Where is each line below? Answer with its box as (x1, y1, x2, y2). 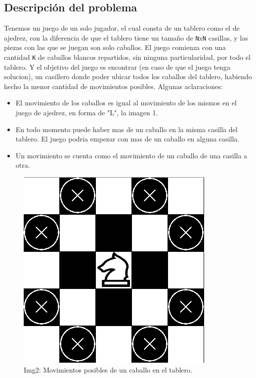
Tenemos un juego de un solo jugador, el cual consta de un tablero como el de (4, 23, 240, 33)
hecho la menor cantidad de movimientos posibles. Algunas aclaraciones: (4, 81, 223, 91)
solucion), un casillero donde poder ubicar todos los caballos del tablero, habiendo (4, 71, 252, 82)
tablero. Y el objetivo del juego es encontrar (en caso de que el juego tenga (4, 61, 230, 72)
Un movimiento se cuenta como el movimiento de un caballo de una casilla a (15, 150, 248, 160)
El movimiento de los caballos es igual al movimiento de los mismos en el (15, 97, 237, 108)
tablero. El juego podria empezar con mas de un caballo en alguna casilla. (15, 134, 240, 144)
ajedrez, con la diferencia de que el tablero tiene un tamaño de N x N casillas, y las (4, 32, 248, 43)
